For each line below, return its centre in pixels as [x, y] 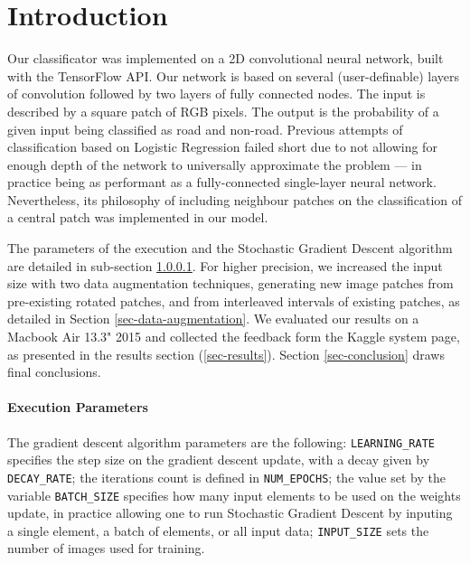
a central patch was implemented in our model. [138, 217]
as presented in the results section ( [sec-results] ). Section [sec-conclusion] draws [226, 354]
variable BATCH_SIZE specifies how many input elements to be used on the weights [234, 495]
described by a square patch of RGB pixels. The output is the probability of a [223, 111]
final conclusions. [54, 372]
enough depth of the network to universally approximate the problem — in [215, 164]
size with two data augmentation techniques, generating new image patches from [230, 283]
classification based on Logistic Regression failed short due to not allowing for [222, 147]
